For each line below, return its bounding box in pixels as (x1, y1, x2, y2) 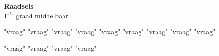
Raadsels (4, 1, 34, 11)
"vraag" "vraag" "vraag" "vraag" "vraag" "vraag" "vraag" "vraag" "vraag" (4, 27, 216, 37)
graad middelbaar (16, 10, 68, 20)
